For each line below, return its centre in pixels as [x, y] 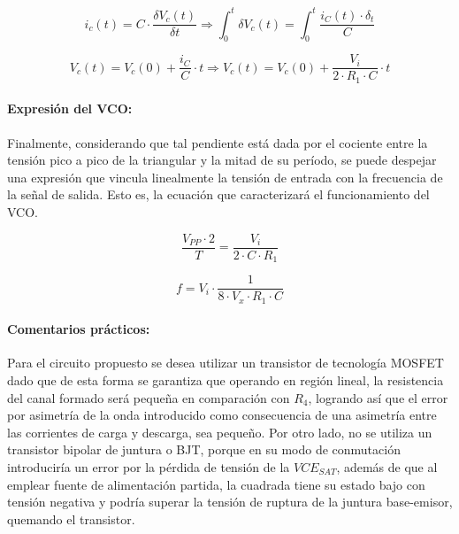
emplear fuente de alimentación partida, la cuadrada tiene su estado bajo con [216, 484]
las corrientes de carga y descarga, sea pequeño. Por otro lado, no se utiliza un [220, 432]
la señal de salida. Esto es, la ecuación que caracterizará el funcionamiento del [218, 194]
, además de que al [387, 466]
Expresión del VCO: [70, 108]
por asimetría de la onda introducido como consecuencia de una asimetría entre [222, 415]
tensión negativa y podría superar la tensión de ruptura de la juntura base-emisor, [230, 502]
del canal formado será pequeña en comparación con [149, 397]
